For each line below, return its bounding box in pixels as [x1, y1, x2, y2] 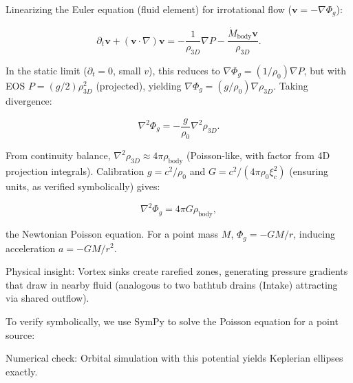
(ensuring [289, 164, 329, 178]
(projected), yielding [96, 78, 182, 92]
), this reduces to [149, 63, 220, 77]
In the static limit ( [6, 63, 87, 77]
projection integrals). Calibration [6, 164, 145, 178]
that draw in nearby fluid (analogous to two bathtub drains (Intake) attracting [6, 277, 338, 291]
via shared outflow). [6, 291, 89, 305]
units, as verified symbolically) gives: [6, 179, 160, 194]
